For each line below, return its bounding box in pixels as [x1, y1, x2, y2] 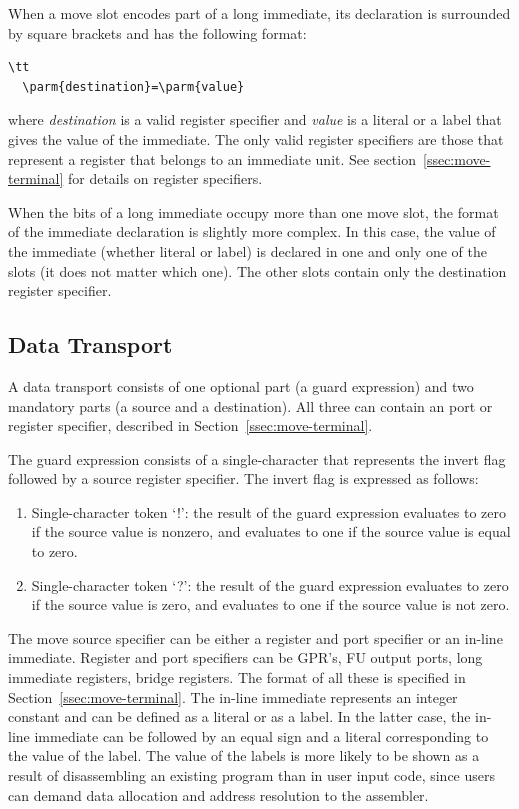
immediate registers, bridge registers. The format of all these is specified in [8, 667, 466, 688]
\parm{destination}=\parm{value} [22, 79, 245, 94]
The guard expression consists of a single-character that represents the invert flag [8, 448, 506, 469]
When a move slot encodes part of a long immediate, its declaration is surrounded [8, 3, 511, 23]
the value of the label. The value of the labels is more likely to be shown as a [8, 745, 480, 766]
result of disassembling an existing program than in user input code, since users [8, 765, 496, 786]
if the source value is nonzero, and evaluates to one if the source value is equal [31, 521, 511, 542]
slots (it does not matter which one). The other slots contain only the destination [8, 260, 507, 281]
